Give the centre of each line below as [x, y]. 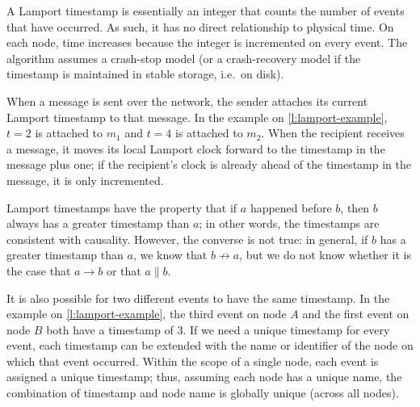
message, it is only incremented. [85, 180]
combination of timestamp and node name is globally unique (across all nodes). [203, 393]
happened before [291, 207]
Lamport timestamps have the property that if [122, 207]
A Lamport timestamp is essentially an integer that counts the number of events [206, 10]
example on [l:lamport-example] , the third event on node [147, 314]
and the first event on [356, 314]
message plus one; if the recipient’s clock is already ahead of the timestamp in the [209, 164]
